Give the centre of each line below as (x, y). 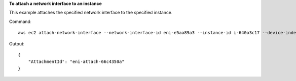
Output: (17, 43)
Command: (20, 21)
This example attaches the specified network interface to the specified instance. (91, 13)
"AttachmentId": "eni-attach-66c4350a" (76, 62)
